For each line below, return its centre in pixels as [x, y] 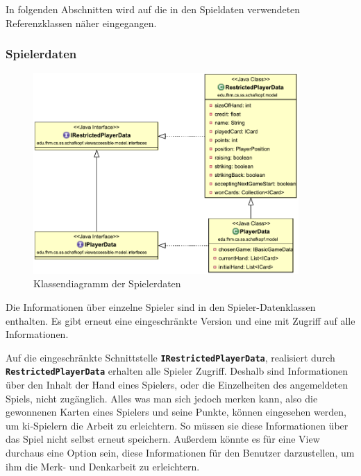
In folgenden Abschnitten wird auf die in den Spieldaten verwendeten [153, 9]
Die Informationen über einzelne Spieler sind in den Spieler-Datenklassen [161, 307]
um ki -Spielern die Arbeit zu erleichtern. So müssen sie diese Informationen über [177, 425]
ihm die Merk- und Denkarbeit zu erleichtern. [103, 466]
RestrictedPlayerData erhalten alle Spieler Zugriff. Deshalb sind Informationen [177, 371]
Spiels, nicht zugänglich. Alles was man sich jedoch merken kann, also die [162, 398]
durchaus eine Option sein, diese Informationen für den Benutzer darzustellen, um [180, 453]
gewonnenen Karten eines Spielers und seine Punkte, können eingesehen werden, [176, 412]
